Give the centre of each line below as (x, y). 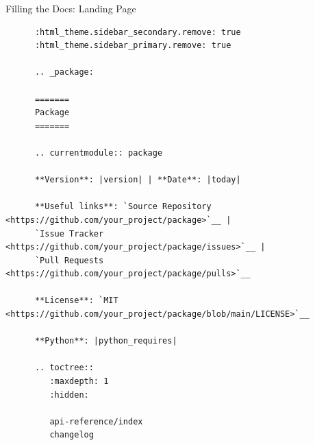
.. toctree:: (64, 368)
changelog (72, 435)
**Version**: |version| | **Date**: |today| (138, 180)
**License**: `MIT (76, 301)
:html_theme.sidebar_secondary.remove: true (138, 32)
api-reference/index (96, 421)
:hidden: (69, 395)
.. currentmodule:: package (99, 153)
